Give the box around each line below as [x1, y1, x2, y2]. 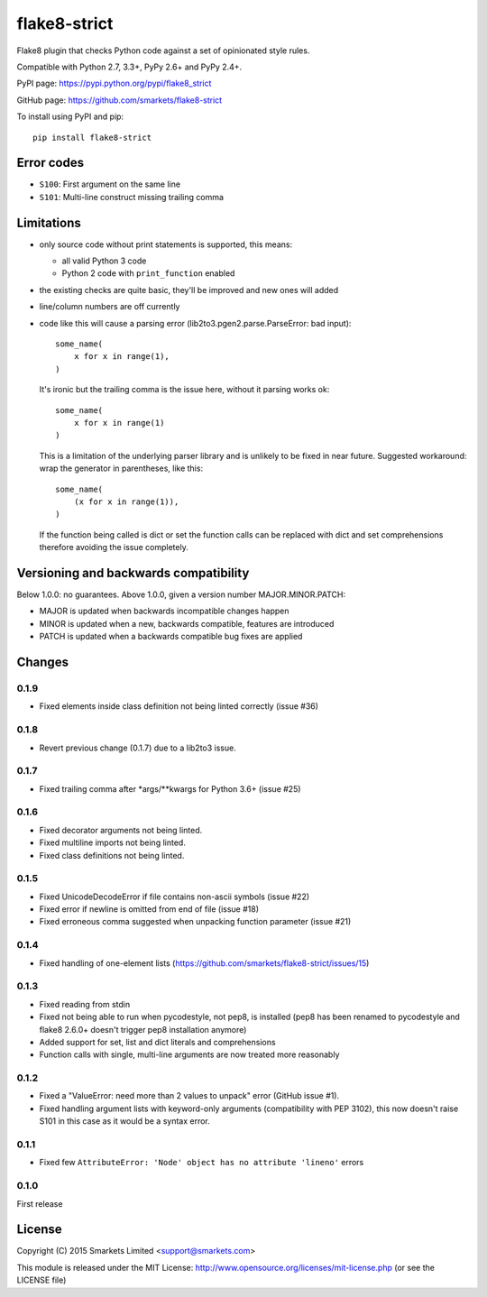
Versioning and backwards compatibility [16, 565, 250, 581]
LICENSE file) [16, 1274, 67, 1285]
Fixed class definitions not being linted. [39, 850, 185, 860]
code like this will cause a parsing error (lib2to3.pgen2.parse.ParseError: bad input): [39, 317, 352, 328]
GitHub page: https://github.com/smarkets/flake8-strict [16, 95, 223, 106]
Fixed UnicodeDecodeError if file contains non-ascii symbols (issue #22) [39, 891, 310, 902]
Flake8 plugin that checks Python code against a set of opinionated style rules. [16, 45, 310, 56]
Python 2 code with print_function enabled [61, 268, 235, 279]
